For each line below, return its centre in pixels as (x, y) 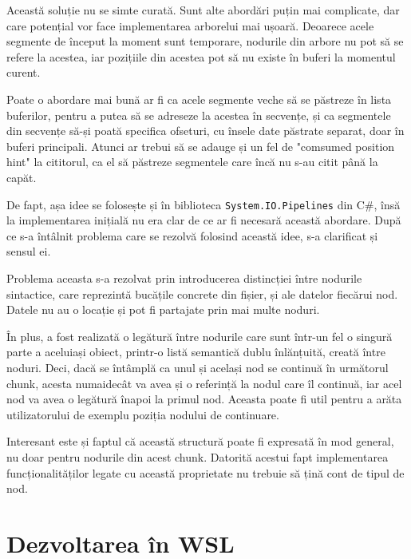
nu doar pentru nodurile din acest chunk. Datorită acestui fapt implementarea (198, 456)
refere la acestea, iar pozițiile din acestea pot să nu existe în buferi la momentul (201, 56)
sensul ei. (29, 251)
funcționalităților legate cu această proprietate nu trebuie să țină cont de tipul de (205, 472)
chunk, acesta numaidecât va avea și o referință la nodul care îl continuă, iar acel (204, 383)
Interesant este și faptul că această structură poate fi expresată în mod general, (200, 441)
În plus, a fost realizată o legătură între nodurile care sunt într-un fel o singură (200, 336)
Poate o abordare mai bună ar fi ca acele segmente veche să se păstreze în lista (199, 99)
